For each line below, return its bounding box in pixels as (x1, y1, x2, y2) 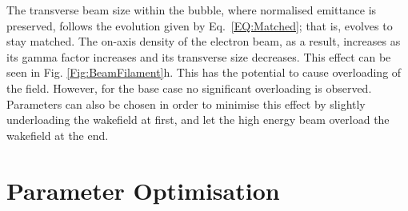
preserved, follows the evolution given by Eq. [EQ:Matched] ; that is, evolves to (6, 17, 393, 34)
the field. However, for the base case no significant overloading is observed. (6, 79, 372, 96)
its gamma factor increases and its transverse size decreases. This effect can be (6, 48, 391, 65)
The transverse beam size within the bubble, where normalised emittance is (6, 2, 377, 18)
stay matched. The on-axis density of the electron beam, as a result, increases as (6, 33, 401, 50)
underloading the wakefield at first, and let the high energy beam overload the (6, 111, 390, 128)
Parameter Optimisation (6, 173, 280, 206)
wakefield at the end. (6, 126, 109, 143)
